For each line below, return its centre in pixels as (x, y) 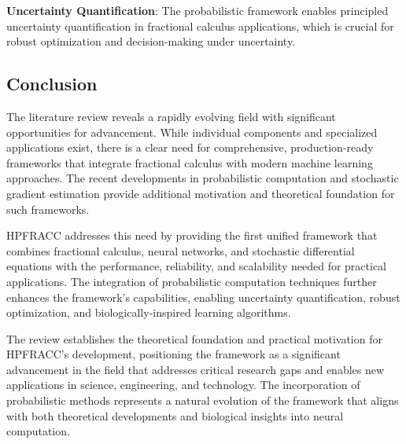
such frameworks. (48, 209)
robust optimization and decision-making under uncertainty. (151, 41)
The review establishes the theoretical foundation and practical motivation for (194, 338)
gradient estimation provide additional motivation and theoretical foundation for (201, 193)
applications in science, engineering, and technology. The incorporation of (183, 385)
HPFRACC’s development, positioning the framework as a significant (173, 354)
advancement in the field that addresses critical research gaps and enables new (196, 369)
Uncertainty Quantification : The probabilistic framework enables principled (197, 10)
